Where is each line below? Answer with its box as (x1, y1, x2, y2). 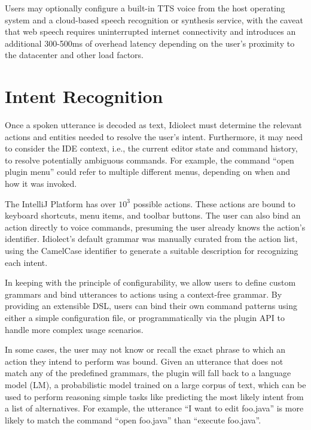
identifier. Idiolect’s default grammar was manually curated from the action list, (5, 232, 298, 245)
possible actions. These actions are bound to (133, 197, 295, 210)
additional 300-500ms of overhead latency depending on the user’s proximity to (5, 37, 295, 49)
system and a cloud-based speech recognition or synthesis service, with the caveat (5, 13, 303, 26)
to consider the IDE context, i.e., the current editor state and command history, (5, 142, 298, 155)
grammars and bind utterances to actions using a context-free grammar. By (5, 287, 282, 300)
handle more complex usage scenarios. (5, 323, 144, 335)
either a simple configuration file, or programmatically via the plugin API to (5, 311, 285, 323)
